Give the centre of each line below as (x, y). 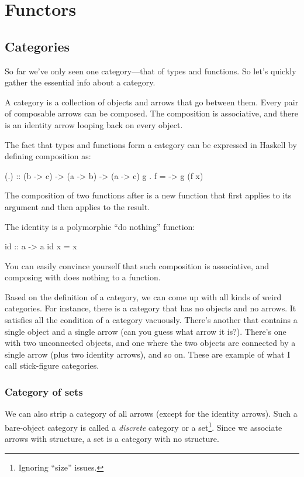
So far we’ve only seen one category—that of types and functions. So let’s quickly (151, 71)
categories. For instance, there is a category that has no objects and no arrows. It (151, 308)
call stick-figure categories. (52, 366)
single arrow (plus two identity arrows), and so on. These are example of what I (148, 354)
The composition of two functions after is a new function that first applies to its (148, 195)
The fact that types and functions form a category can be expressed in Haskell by (151, 144)
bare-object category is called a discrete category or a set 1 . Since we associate (144, 426)
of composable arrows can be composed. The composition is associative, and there (151, 113)
